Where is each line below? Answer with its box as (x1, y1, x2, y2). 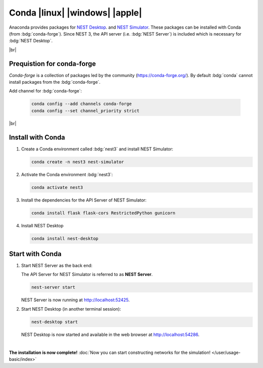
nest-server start (31, 285, 75, 290)
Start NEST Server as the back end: (21, 263, 93, 269)
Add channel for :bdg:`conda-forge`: (9, 88, 82, 94)
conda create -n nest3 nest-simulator (31, 159, 124, 165)
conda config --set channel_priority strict (31, 108, 140, 113)
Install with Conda (9, 133, 65, 141)
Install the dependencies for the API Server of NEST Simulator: (21, 197, 147, 203)
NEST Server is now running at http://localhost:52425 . (21, 297, 130, 303)
